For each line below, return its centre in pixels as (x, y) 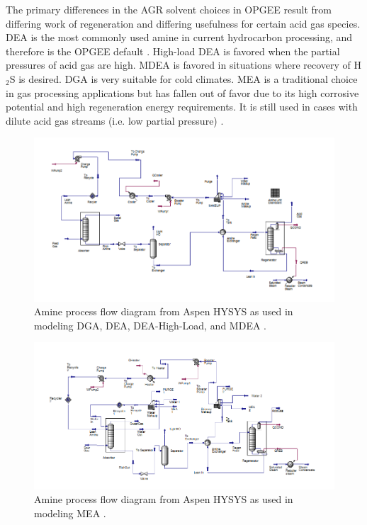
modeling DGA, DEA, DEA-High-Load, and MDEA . (150, 325)
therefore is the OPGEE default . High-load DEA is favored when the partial (173, 51)
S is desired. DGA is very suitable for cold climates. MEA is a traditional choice (183, 78)
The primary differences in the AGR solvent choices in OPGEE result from (169, 9)
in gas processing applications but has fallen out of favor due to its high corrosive (182, 92)
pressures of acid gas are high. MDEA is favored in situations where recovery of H (184, 65)
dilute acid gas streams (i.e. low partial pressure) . (115, 120)
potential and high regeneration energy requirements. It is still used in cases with (182, 107)
